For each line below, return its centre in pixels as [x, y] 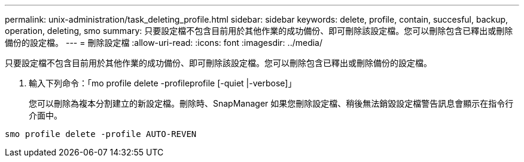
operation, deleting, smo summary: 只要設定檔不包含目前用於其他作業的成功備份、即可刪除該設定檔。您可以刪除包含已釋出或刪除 [259, 31]
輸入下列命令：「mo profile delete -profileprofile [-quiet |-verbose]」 [163, 83]
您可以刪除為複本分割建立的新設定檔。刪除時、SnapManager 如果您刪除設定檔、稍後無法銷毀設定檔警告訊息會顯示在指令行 [271, 103]
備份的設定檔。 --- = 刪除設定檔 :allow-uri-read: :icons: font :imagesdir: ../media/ [164, 43]
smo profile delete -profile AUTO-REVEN [101, 134]
